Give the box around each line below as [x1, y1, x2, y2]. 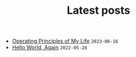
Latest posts [66, 4, 131, 17]
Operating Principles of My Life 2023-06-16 [11, 37, 118, 45]
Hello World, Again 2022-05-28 [11, 44, 88, 51]
